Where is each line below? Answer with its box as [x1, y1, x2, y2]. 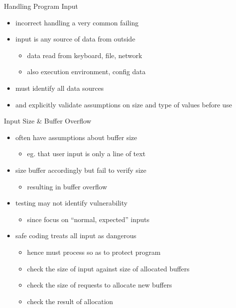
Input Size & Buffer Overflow [4, 116, 92, 126]
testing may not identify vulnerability [15, 198, 128, 208]
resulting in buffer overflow [27, 181, 107, 191]
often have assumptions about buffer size [15, 132, 138, 142]
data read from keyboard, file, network [27, 50, 142, 60]
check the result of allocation [27, 296, 113, 306]
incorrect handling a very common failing [15, 17, 138, 27]
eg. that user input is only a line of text [27, 148, 146, 159]
